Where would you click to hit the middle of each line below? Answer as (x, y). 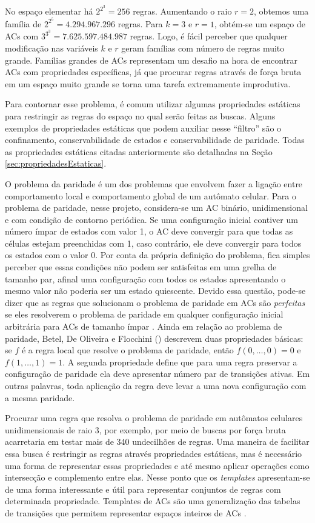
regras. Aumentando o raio (182, 11)
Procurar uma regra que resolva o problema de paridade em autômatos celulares (154, 418)
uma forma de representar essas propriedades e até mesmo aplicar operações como (157, 465)
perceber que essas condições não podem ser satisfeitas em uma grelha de (141, 267)
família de (23, 23)
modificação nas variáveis (51, 48)
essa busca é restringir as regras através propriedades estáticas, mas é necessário (154, 453)
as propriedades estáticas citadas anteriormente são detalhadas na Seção (139, 151)
